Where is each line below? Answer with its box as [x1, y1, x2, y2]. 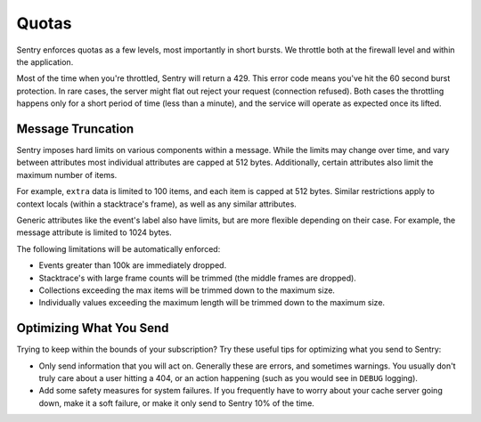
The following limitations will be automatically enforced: [16, 243, 221, 254]
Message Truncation [16, 121, 135, 136]
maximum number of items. [16, 169, 118, 180]
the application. [16, 56, 74, 67]
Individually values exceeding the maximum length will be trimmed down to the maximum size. [38, 297, 386, 308]
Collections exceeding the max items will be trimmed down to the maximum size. [38, 285, 336, 296]
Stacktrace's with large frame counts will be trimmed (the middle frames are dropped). [38, 272, 356, 283]
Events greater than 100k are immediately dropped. [38, 260, 227, 271]
